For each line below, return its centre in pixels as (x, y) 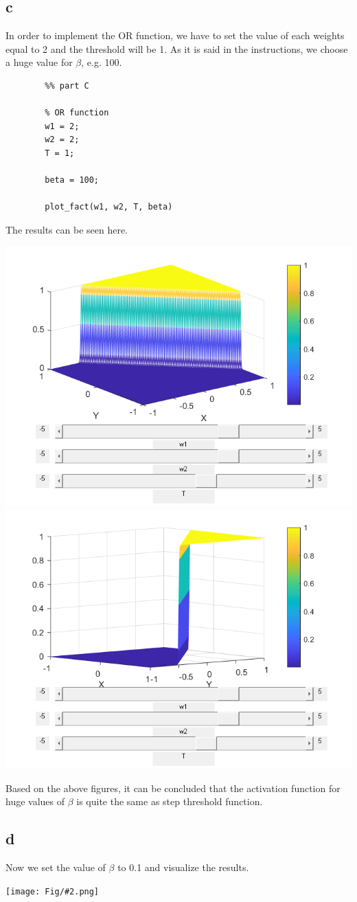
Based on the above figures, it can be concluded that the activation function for (173, 788)
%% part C (67, 86)
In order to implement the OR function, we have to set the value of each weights (175, 35)
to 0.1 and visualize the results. (183, 867)
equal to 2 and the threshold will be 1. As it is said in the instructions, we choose (177, 48)
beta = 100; (72, 180)
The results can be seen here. (67, 229)
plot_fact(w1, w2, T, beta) (109, 207)
